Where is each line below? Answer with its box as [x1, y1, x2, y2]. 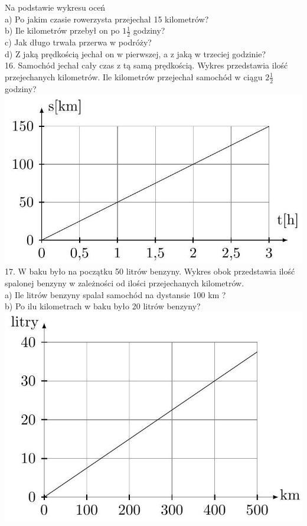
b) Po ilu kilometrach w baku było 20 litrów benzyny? [5, 300, 201, 312]
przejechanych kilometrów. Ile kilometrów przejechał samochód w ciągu [5, 70, 263, 83]
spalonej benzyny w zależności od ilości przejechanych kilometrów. [5, 276, 244, 289]
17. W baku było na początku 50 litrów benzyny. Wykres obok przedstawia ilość [5, 265, 295, 277]
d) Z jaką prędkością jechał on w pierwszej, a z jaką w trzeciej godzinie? [5, 47, 266, 60]
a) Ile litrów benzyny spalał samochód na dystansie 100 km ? [5, 288, 226, 300]
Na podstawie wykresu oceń [5, 1, 106, 13]
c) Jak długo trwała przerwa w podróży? [5, 36, 152, 48]
